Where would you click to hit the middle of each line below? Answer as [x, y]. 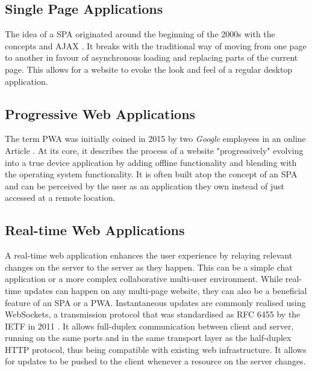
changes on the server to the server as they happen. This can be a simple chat [149, 267]
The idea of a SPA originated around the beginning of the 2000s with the [140, 34]
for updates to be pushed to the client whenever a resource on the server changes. [155, 361]
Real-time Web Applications [95, 230]
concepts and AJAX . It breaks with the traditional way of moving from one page [156, 45]
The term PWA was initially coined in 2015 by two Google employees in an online [155, 139]
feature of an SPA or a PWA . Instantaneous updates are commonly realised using [155, 302]
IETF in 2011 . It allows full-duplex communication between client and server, [149, 326]
